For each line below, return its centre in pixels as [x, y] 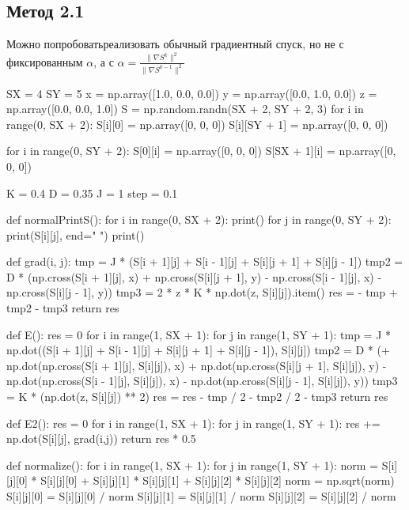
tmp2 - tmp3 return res [63, 308]
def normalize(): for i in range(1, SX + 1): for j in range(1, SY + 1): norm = [193, 465]
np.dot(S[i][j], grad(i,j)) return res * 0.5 [101, 438]
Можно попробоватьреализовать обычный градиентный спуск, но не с [175, 44]
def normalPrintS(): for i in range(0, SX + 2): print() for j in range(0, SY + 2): [199, 219]
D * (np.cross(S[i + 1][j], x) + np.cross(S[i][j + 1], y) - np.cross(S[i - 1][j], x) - [194, 276]
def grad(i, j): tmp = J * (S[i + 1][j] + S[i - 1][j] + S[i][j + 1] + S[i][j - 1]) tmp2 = [205, 261]
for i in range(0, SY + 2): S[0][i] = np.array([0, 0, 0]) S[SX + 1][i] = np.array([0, [201, 151]
